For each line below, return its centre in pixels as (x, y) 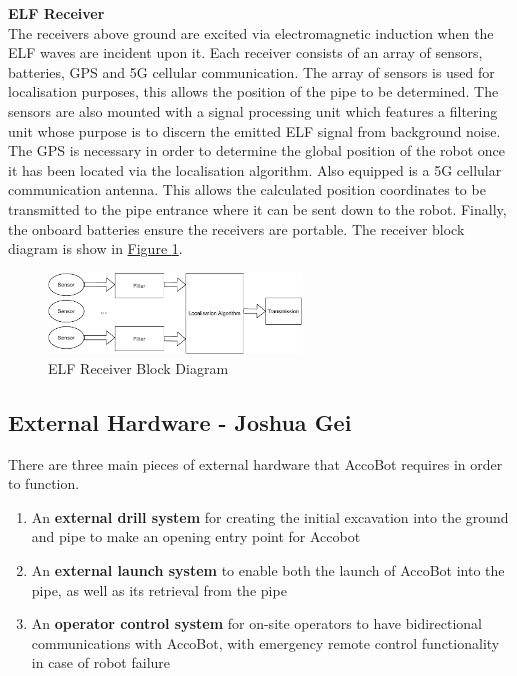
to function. (44, 483)
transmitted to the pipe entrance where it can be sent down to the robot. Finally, (257, 208)
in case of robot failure (101, 662)
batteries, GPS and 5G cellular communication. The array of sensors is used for (251, 71)
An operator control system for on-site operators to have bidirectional (257, 623)
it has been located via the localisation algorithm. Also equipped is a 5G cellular (255, 169)
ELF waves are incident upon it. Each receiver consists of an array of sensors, (245, 52)
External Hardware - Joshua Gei (180, 421)
